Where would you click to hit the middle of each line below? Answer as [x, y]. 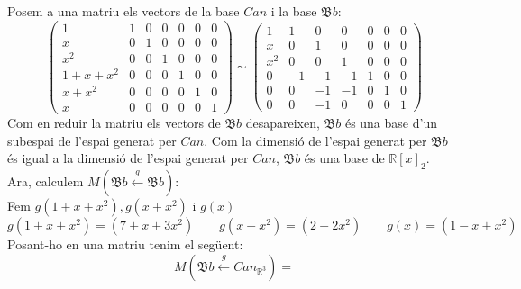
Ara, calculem [46, 181]
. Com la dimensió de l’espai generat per [315, 140]
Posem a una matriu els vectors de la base [123, 11]
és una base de [344, 158]
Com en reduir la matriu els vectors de [114, 123]
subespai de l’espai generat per [92, 140]
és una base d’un [391, 123]
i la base [294, 11]
